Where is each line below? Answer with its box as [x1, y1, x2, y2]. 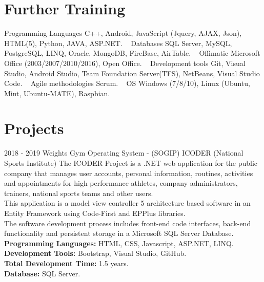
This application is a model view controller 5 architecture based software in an [4, 198, 251, 208]
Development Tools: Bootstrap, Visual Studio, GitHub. [4, 248, 187, 258]
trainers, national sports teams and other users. [4, 187, 153, 198]
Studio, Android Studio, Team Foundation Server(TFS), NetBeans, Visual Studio [4, 68, 260, 78]
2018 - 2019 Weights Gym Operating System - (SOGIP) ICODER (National [4, 147, 243, 158]
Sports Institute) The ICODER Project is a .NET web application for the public [4, 158, 258, 168]
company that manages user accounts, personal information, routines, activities [4, 167, 253, 178]
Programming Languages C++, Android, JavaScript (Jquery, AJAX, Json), [4, 28, 242, 38]
